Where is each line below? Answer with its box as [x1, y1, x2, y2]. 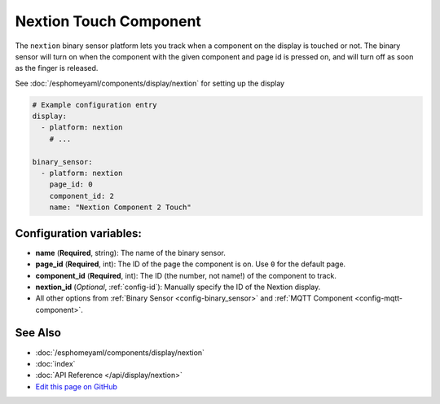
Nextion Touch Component [15, 12, 201, 30]
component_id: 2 [49, 191, 114, 200]
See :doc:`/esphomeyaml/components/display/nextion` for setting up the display [15, 78, 285, 88]
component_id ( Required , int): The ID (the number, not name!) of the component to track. [35, 270, 337, 280]
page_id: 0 [49, 180, 93, 189]
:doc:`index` [35, 358, 76, 368]
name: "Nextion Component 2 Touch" [49, 203, 191, 212]
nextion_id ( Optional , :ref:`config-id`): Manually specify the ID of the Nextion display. [35, 282, 321, 292]
